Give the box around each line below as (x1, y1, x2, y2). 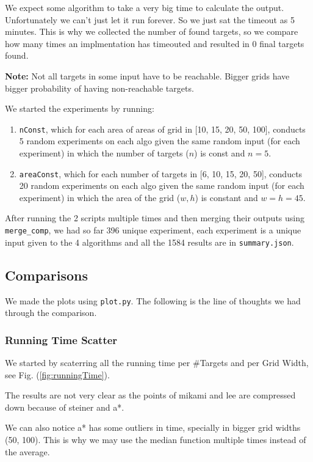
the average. (5, 445, 50, 458)
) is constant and (195, 191, 258, 204)
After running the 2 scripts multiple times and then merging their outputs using (5, 211, 305, 224)
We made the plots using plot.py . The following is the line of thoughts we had (5, 294, 301, 307)
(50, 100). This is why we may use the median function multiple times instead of (5, 433, 306, 446)
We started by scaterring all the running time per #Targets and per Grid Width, (5, 356, 309, 369)
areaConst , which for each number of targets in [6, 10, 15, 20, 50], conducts (19, 167, 303, 180)
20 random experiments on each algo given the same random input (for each (19, 179, 304, 192)
